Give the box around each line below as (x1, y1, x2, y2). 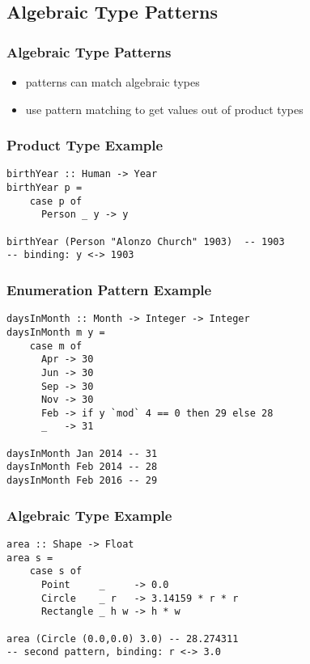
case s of (29, 565, 83, 577)
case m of (29, 340, 83, 352)
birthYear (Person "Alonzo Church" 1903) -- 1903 (6, 235, 285, 247)
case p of (29, 195, 83, 207)
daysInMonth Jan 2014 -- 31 (6, 447, 158, 459)
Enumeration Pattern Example (6, 279, 212, 299)
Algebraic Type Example (6, 505, 172, 525)
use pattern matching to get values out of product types (25, 100, 304, 117)
